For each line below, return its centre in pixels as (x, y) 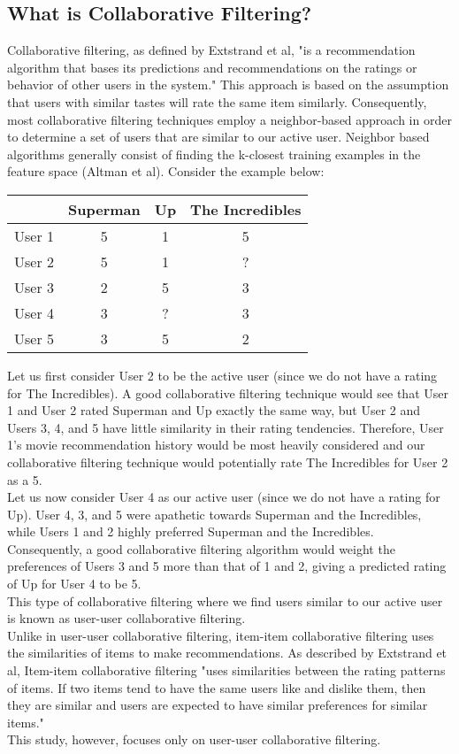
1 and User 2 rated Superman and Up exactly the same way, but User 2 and (214, 410)
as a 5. (25, 479)
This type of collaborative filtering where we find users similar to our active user (225, 600)
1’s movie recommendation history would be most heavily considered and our (216, 445)
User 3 (34, 287)
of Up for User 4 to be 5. (74, 584)
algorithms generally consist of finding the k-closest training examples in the (214, 154)
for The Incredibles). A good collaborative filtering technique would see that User (228, 392)
